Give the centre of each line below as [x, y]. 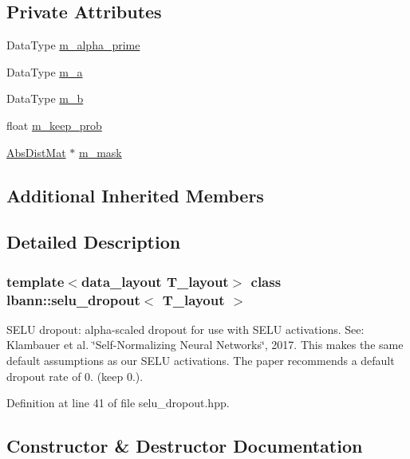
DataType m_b [45, 98]
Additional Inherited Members [135, 195]
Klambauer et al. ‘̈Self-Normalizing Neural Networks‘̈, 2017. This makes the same [205, 345]
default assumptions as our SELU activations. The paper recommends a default [201, 361]
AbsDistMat [36, 152]
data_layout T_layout [155, 281]
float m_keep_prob [54, 125]
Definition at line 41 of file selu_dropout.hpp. [118, 403]
